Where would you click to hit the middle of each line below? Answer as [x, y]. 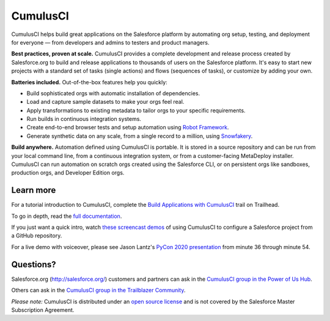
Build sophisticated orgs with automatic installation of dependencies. [113, 93]
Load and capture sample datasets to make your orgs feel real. [105, 102]
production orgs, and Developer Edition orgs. [68, 173]
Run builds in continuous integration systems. [84, 119]
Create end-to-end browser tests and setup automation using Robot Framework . [128, 128]
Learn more [34, 190]
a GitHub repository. [37, 236]
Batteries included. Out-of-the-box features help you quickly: [89, 82]
